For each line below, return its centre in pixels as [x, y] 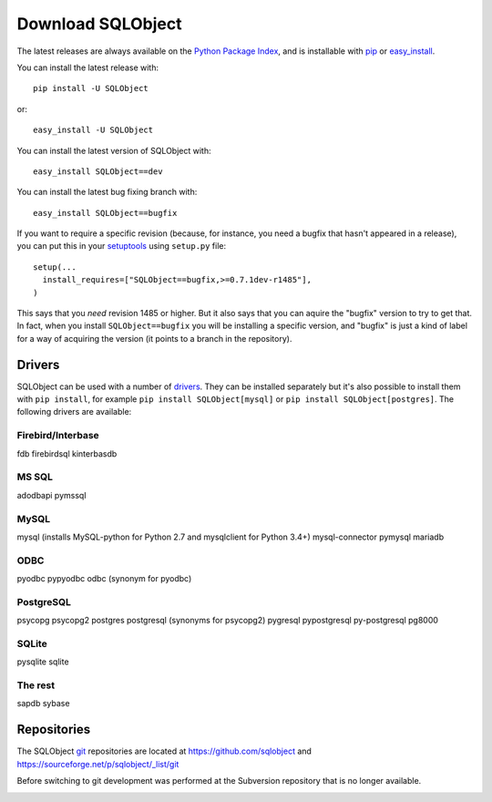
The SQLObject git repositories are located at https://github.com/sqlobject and [164, 751]
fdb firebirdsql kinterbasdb [67, 453]
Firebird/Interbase [58, 436]
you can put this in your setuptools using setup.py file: [122, 246]
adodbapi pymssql [51, 495]
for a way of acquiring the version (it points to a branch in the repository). [154, 338]
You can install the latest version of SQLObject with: [114, 150]
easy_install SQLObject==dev [98, 171]
